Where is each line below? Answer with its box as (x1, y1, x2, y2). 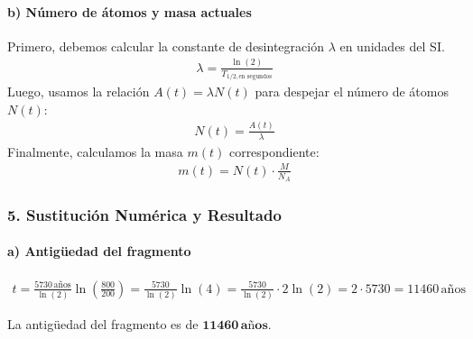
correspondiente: (228, 142, 320, 160)
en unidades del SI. (339, 36, 445, 55)
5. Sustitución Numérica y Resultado (7, 203, 282, 225)
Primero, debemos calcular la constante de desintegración (7, 36, 324, 55)
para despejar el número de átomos (255, 82, 449, 101)
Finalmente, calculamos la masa (7, 142, 183, 160)
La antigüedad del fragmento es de (7, 314, 199, 333)
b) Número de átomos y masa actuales (7, 2, 252, 21)
